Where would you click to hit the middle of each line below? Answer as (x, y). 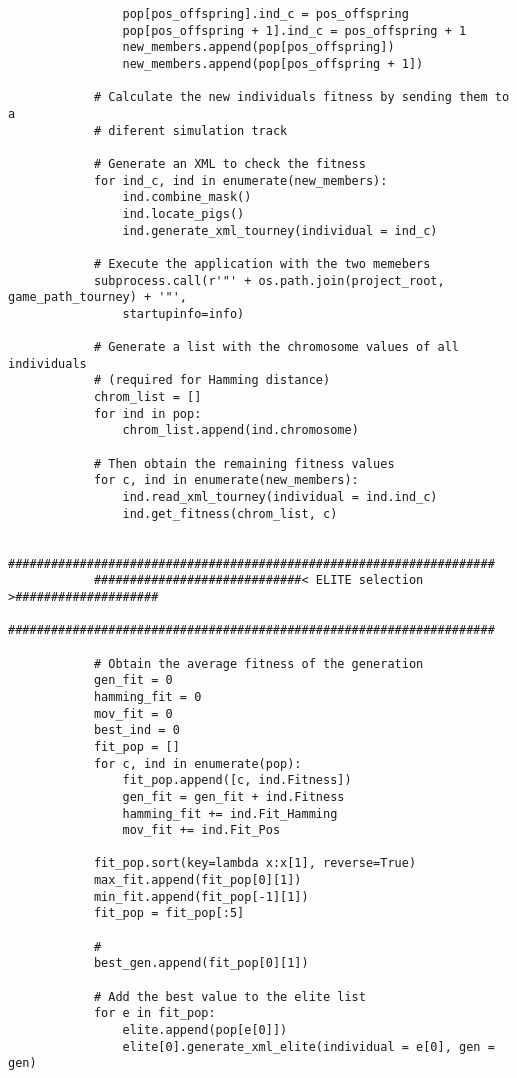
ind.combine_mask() (187, 197)
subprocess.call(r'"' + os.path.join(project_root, (269, 280)
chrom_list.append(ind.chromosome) (240, 430)
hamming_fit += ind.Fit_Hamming (230, 813)
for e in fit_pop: (154, 1013)
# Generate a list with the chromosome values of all (276, 347)
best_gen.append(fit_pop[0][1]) (201, 963)
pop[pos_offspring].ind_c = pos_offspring (265, 14)
